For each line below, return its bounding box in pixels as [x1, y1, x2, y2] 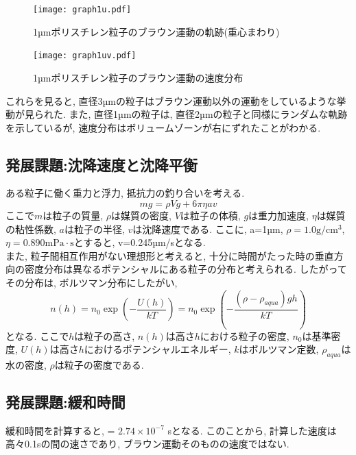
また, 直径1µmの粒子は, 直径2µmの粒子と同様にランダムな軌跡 [69, 107, 348, 121]
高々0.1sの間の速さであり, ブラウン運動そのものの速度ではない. [5, 436, 289, 451]
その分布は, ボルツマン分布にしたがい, [5, 275, 178, 290]
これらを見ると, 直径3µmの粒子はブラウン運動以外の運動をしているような [5, 93, 337, 108]
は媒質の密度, [111, 208, 172, 223]
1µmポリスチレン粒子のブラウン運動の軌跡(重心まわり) [33, 24, 280, 38]
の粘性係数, [5, 221, 56, 236]
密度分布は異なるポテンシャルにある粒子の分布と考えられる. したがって [24, 262, 347, 276]
